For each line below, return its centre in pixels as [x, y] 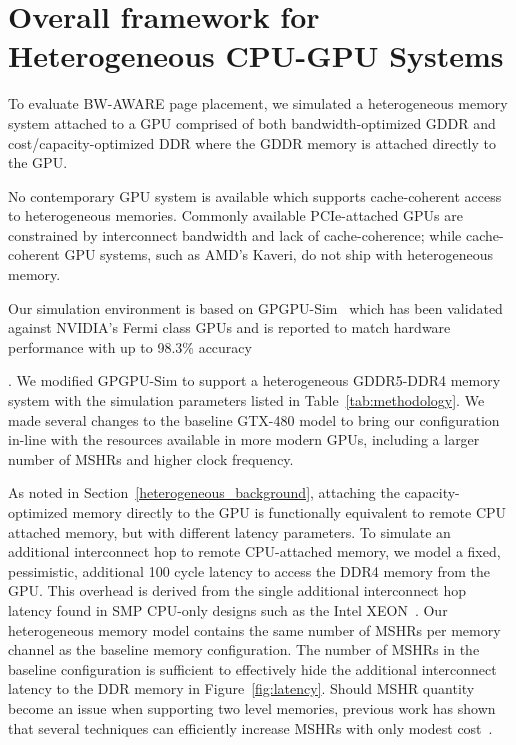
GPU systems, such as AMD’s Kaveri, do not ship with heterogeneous [278, 254]
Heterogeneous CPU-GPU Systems [256, 55]
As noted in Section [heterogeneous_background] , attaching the [204, 492]
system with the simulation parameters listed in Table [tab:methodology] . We [246, 400]
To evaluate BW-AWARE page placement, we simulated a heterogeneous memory [258, 103]
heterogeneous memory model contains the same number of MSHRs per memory [254, 629]
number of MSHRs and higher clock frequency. [151, 458]
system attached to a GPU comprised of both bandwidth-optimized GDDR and [252, 122]
